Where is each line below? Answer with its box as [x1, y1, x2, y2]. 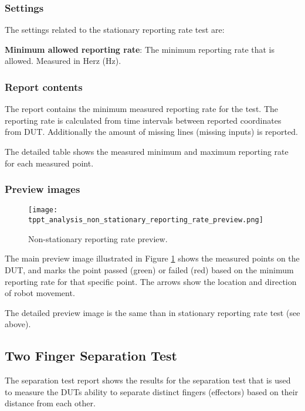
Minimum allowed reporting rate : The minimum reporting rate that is [5, 43, 275, 55]
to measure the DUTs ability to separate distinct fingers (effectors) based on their [5, 385, 299, 398]
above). [5, 318, 31, 330]
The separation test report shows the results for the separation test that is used [5, 374, 291, 386]
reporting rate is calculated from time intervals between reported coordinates [5, 114, 282, 126]
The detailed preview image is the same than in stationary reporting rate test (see [5, 306, 300, 318]
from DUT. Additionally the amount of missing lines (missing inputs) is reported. [5, 125, 298, 138]
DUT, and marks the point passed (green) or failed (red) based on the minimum [5, 263, 294, 276]
